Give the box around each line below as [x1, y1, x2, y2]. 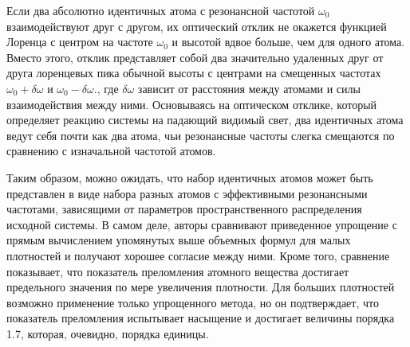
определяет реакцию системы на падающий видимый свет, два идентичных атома [6, 111, 404, 128]
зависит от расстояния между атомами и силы [137, 80, 361, 96]
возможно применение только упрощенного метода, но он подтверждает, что [6, 294, 379, 310]
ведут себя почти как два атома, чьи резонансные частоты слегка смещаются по [6, 127, 395, 143]
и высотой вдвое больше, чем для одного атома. [171, 33, 405, 50]
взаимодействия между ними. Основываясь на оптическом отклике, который [6, 96, 377, 112]
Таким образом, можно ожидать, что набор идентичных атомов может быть [6, 169, 373, 185]
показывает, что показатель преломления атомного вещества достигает [6, 263, 349, 279]
